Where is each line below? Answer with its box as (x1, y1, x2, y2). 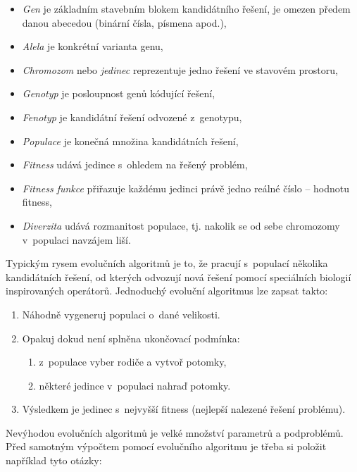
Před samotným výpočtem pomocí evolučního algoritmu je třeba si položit (6, 439, 327, 454)
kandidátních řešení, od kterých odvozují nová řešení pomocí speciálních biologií (6, 269, 351, 284)
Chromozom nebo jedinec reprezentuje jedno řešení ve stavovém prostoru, (22, 62, 338, 77)
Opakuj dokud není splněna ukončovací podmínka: (22, 330, 240, 345)
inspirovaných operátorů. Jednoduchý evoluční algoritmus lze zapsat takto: (6, 283, 328, 298)
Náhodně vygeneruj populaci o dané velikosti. (22, 306, 220, 321)
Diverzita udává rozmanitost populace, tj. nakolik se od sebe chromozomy (22, 218, 340, 232)
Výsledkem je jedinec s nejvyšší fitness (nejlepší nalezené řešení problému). (22, 402, 346, 416)
